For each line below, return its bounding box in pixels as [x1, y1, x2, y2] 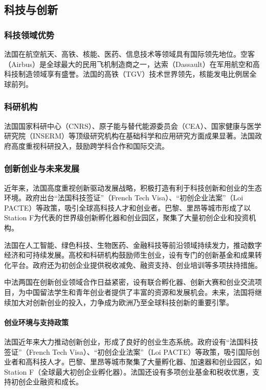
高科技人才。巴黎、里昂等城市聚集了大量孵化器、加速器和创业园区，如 [25, 356, 262, 367]
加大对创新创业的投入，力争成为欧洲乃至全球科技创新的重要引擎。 [11, 296, 233, 307]
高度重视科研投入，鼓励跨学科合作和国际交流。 [11, 140, 169, 151]
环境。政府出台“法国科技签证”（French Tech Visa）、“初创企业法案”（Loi [4, 192, 243, 203]
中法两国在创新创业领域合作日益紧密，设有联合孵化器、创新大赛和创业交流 [4, 277, 255, 287]
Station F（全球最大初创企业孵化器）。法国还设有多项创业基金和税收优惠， [4, 366, 253, 377]
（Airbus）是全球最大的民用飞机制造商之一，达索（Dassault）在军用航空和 [4, 58, 253, 69]
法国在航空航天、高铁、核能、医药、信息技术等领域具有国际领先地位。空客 [4, 49, 255, 59]
